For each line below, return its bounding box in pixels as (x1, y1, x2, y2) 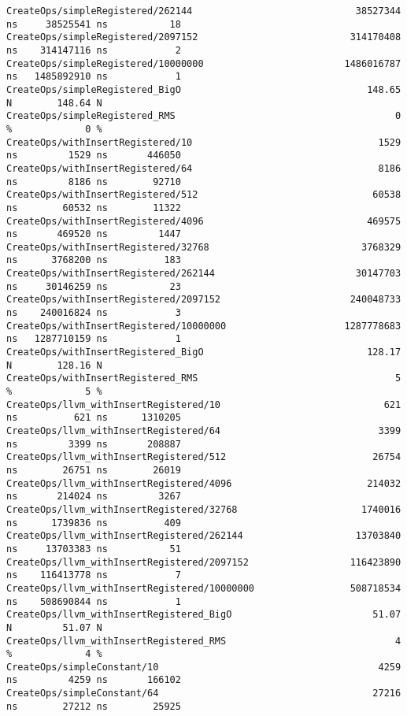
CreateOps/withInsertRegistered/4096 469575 (6, 215, 401, 227)
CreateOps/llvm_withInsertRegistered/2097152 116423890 (6, 556, 401, 568)
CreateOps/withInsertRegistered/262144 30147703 (6, 268, 401, 280)
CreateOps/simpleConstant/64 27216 (6, 688, 401, 699)
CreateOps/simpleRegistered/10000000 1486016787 (6, 58, 401, 69)
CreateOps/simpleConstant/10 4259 (6, 661, 401, 673)
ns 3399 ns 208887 (6, 438, 181, 450)
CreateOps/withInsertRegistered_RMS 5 (6, 373, 401, 384)
